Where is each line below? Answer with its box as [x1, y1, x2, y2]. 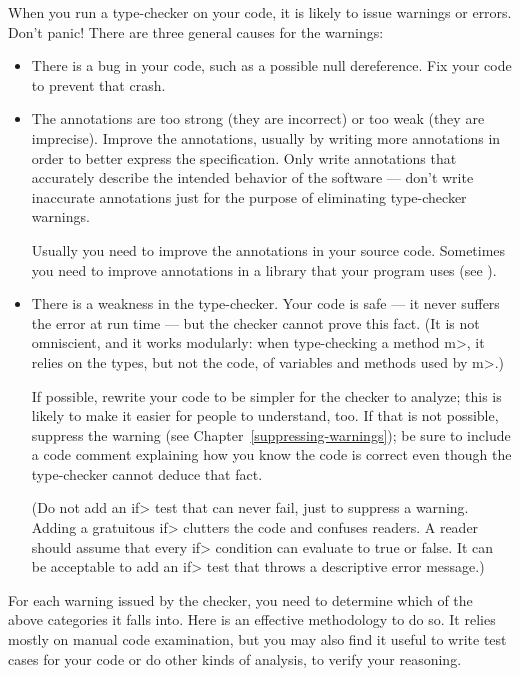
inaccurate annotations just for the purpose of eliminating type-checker [31, 186, 467, 207]
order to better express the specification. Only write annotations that [31, 147, 457, 168]
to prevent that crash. [31, 74, 166, 95]
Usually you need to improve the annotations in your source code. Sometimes [31, 239, 506, 260]
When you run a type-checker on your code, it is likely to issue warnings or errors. [8, 2, 512, 22]
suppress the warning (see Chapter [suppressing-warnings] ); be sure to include [31, 424, 511, 445]
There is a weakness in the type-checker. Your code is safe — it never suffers [31, 293, 500, 314]
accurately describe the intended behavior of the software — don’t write [31, 167, 474, 188]
